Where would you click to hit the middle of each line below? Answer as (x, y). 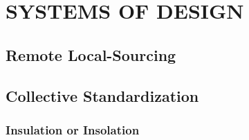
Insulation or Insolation (73, 129)
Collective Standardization (102, 95)
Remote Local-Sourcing (91, 54)
